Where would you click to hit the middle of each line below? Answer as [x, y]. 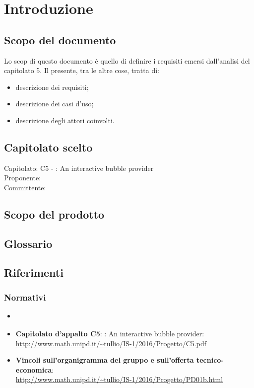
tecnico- [210, 360]
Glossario [28, 243]
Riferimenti [34, 272]
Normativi [25, 297]
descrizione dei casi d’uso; [55, 104]
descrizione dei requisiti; [52, 87]
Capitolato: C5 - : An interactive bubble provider [79, 168]
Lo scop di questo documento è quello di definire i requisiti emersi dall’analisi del [127, 60]
